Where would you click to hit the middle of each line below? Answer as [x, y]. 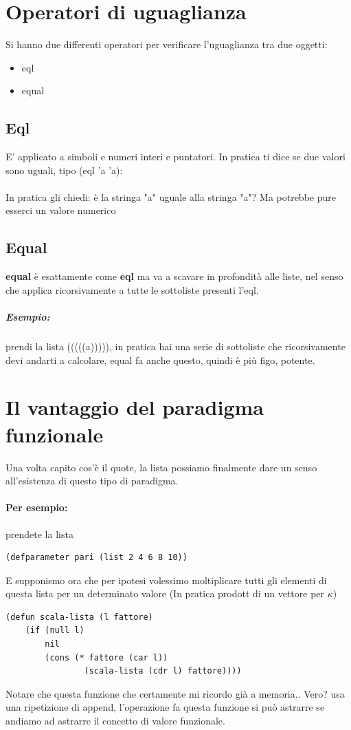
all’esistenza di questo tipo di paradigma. [92, 481]
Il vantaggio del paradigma [135, 407]
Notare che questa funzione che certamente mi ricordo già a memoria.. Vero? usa [175, 693]
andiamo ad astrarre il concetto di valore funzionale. [115, 721]
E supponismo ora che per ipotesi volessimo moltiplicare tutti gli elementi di [166, 580]
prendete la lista [39, 534]
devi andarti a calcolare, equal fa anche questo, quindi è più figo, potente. [160, 359]
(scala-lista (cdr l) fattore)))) [163, 671]
